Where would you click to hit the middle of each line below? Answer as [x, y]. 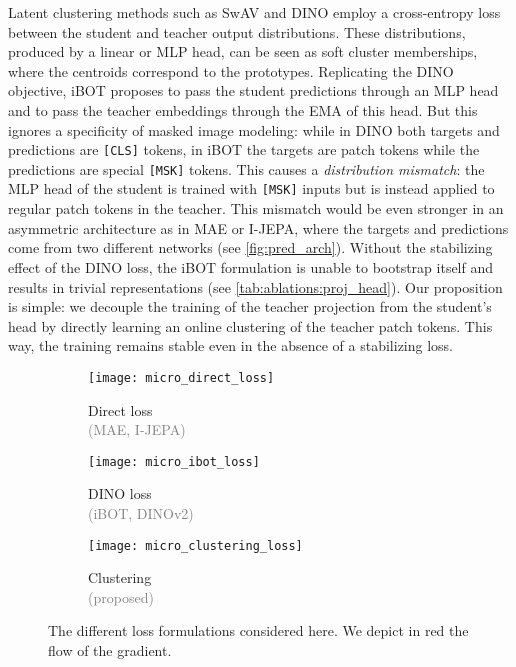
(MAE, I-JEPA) [137, 429]
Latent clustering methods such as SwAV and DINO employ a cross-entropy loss [254, 12]
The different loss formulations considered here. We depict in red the [258, 630]
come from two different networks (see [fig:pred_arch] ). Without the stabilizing [250, 247]
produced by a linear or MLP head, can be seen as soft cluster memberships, [243, 51]
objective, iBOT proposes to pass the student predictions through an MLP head [253, 90]
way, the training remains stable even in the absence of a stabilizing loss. [231, 345]
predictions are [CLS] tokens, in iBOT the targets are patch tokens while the [244, 149]
